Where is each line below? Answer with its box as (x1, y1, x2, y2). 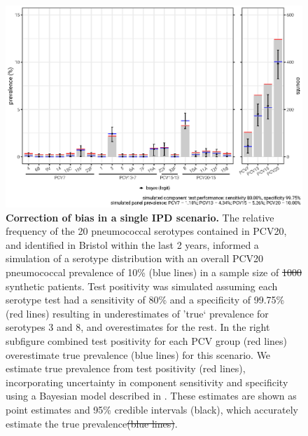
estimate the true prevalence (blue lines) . (6, 416, 178, 430)
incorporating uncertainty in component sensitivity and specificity (6, 374, 288, 389)
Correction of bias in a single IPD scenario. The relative (6, 210, 274, 224)
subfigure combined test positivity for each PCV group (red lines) (6, 333, 288, 348)
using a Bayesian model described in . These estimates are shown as (6, 388, 297, 403)
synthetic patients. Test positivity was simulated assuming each (6, 278, 278, 293)
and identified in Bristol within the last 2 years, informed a (6, 237, 259, 252)
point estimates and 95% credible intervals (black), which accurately (6, 402, 298, 416)
